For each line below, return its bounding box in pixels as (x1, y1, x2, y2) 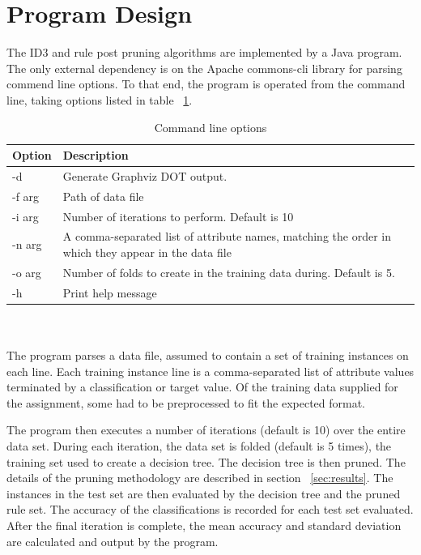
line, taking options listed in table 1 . (6, 91, 193, 108)
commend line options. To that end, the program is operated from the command (6, 75, 406, 92)
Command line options (154, 118, 267, 135)
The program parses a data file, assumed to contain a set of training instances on (6, 347, 409, 364)
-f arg (12, 187, 40, 204)
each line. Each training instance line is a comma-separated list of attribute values (6, 362, 415, 379)
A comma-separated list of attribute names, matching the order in (62, 228, 391, 245)
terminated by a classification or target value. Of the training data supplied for (6, 378, 398, 395)
